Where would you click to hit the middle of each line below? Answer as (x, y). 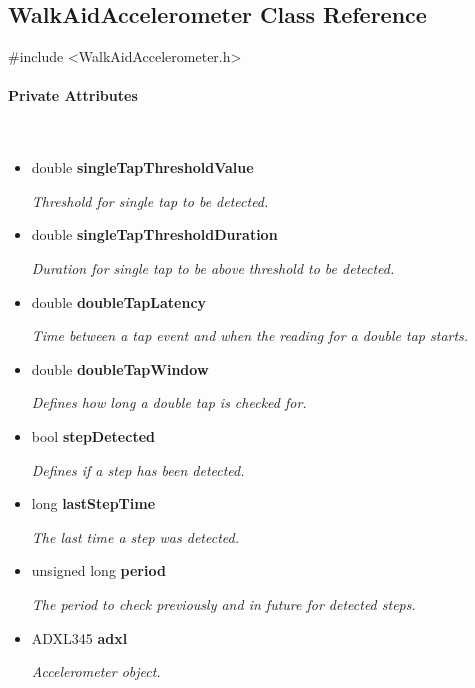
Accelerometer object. (96, 671)
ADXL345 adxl (79, 637)
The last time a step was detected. (135, 536)
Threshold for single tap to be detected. (150, 200)
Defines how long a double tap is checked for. (169, 402)
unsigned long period (98, 570)
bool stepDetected (93, 435)
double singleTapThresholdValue (142, 167)
